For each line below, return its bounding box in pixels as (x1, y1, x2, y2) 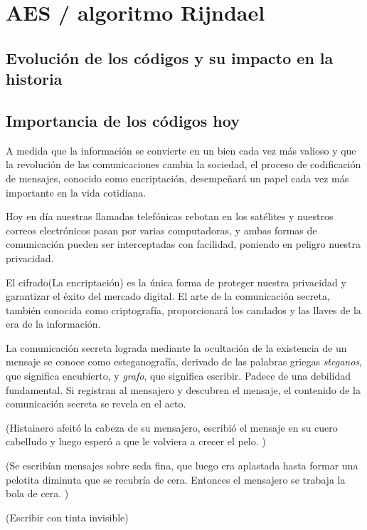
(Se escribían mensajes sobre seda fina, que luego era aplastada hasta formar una (6, 458, 358, 473)
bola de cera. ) (6, 486, 69, 501)
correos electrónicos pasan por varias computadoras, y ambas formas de (6, 222, 317, 237)
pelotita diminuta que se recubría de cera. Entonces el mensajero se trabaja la (6, 472, 346, 487)
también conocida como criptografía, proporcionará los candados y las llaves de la (6, 302, 361, 317)
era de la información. (6, 316, 101, 331)
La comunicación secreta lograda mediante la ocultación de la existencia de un (6, 340, 347, 355)
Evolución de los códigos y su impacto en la (6, 46, 334, 68)
